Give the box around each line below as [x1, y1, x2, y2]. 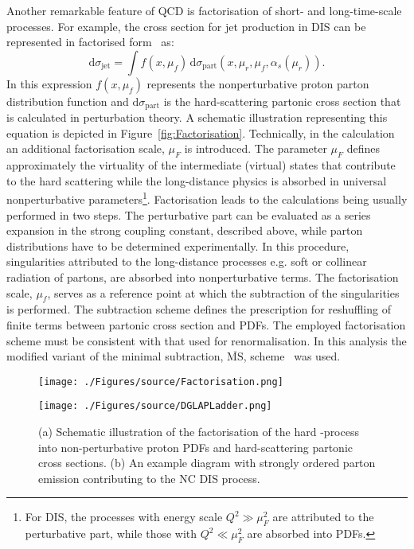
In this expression [6, 75, 92, 91]
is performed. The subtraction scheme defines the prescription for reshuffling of [6, 301, 391, 317]
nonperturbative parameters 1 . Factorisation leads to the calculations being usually [6, 189, 408, 208]
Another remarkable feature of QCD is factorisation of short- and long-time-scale [6, 2, 402, 18]
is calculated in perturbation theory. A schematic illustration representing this [6, 109, 388, 126]
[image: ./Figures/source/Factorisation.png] [38, 376, 283, 387]
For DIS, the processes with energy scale [25, 508, 223, 525]
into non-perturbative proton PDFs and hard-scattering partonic [38, 438, 353, 455]
